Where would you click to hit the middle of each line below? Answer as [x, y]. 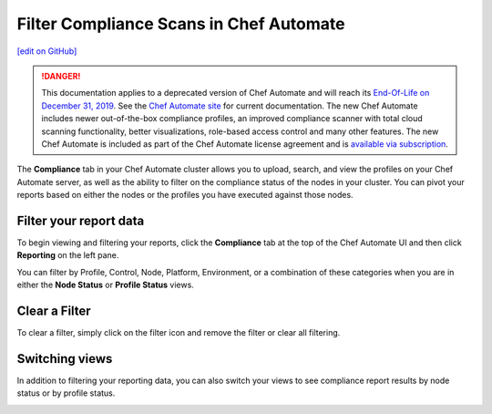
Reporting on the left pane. [68, 255]
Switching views [65, 359]
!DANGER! [61, 76]
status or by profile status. [66, 393]
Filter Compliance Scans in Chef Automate [181, 24]
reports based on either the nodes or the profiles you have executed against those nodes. [185, 195]
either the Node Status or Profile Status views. [106, 285]
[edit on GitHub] [47, 51]
